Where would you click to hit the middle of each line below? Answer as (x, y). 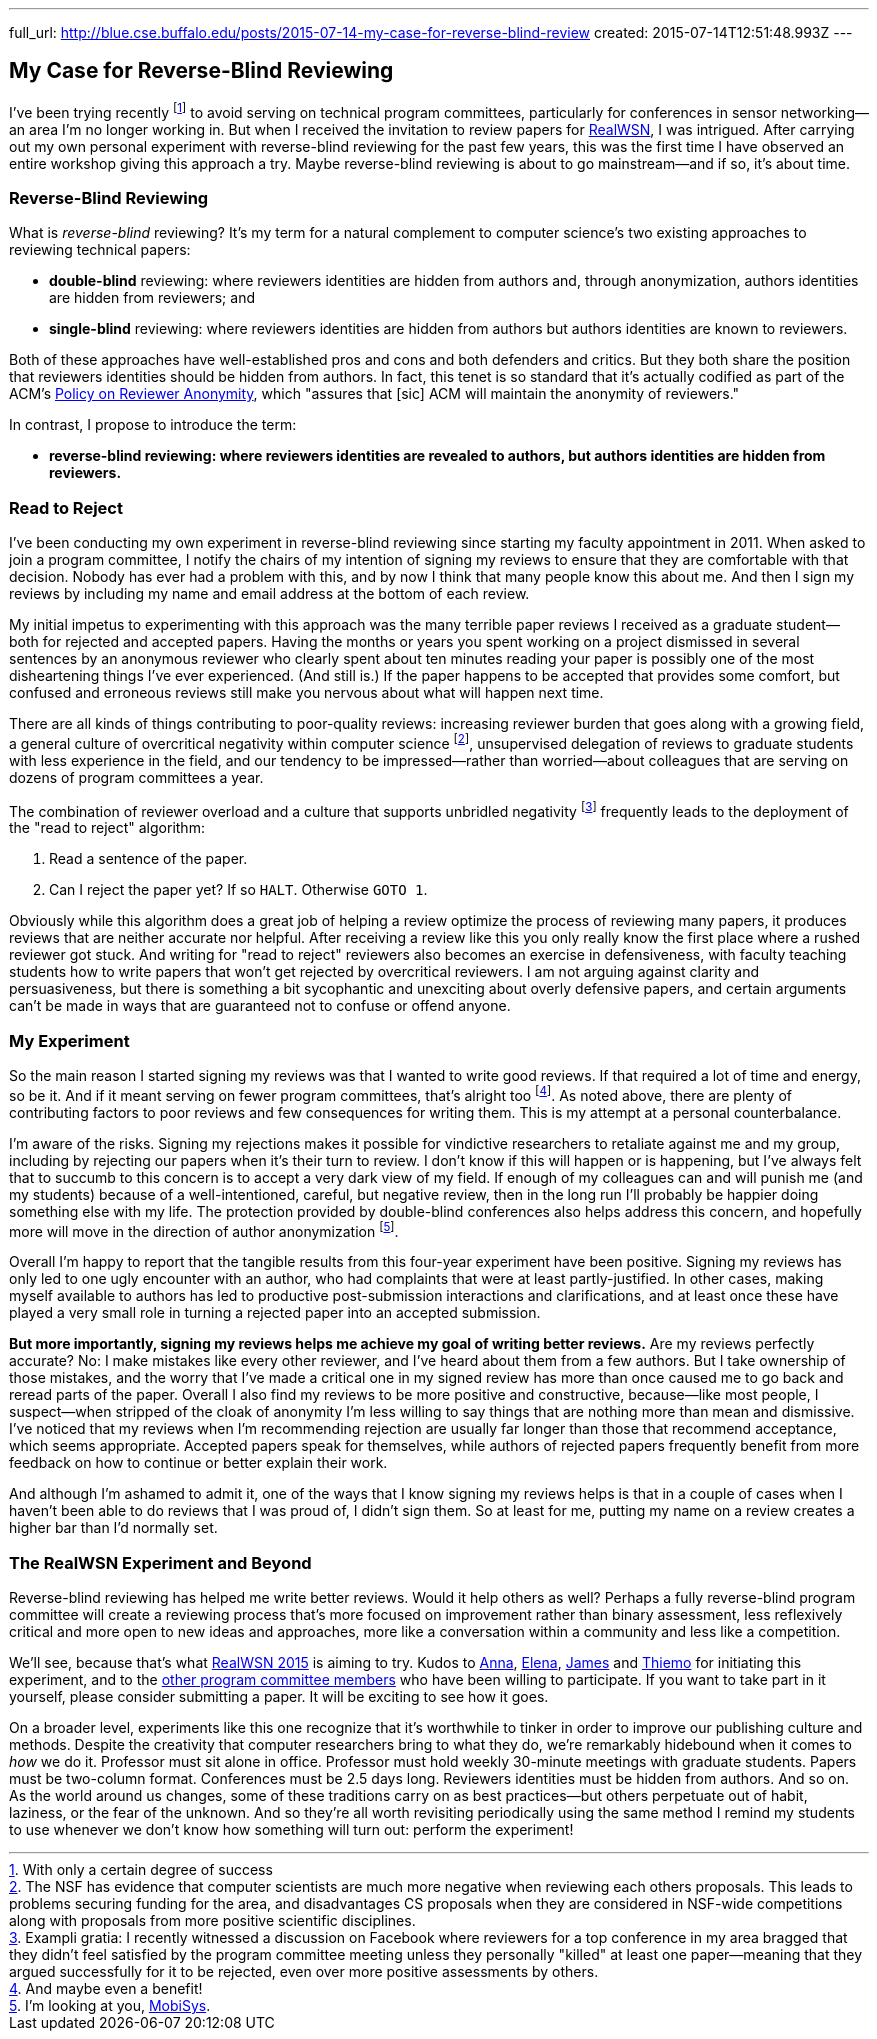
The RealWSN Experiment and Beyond (160, 1562)
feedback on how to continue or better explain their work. (198, 1463)
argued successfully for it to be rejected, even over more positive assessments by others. (304, 1972)
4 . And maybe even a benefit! (106, 1989)
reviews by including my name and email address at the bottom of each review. (269, 593)
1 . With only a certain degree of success (141, 1870)
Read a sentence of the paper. (148, 859)
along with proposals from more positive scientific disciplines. (212, 1921)
